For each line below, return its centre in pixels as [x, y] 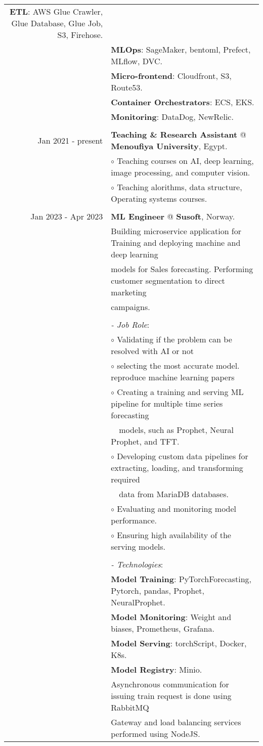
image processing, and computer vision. [181, 172]
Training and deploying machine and [176, 243]
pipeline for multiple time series [167, 403]
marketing [129, 292]
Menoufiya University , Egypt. [169, 146]
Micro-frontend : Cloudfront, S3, [171, 76]
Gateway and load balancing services [176, 722]
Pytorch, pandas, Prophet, [158, 590]
